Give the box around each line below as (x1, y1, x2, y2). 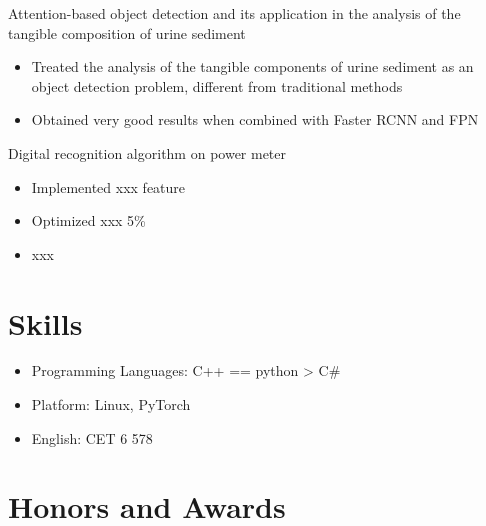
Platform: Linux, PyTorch (31, 394, 191, 415)
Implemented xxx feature (31, 176, 186, 197)
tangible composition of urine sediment (8, 22, 246, 43)
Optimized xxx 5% (31, 210, 146, 231)
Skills (8, 302, 83, 343)
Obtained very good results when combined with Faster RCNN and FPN (31, 109, 479, 130)
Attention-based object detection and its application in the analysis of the (8, 3, 461, 23)
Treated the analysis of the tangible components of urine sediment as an (31, 56, 474, 77)
